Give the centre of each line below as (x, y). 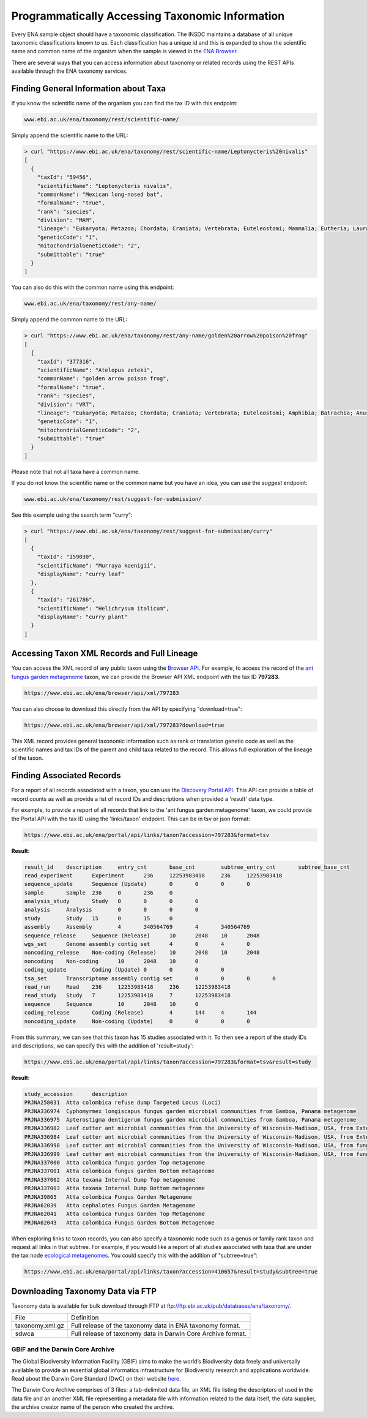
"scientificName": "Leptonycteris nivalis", (105, 186)
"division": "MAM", (66, 220)
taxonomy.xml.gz (39, 1326)
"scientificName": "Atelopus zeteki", (95, 370)
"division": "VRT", (66, 404)
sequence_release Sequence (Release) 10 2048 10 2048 (142, 936)
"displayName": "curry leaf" (81, 574)
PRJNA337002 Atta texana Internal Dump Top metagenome (110, 1180)
